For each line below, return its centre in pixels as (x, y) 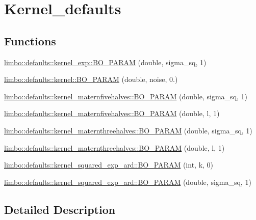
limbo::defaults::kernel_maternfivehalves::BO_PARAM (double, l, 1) (112, 113)
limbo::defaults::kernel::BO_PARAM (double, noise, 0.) (91, 79)
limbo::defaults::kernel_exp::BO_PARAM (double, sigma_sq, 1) (105, 62)
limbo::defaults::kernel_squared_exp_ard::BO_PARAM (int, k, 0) (109, 165)
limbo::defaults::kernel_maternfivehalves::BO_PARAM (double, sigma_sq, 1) (126, 96)
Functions (30, 40)
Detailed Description (60, 209)
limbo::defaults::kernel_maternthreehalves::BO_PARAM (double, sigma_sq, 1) (128, 130)
